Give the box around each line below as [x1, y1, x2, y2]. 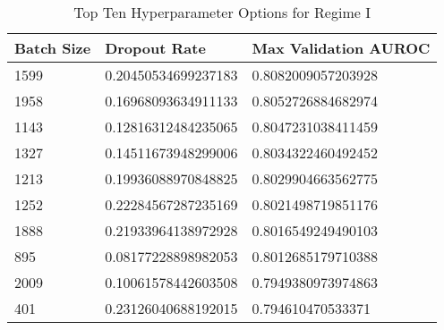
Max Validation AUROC [252, 38, 431, 58]
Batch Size [14, 38, 91, 58]
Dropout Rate [105, 38, 206, 58]
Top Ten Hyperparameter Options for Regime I [73, 2, 371, 22]
